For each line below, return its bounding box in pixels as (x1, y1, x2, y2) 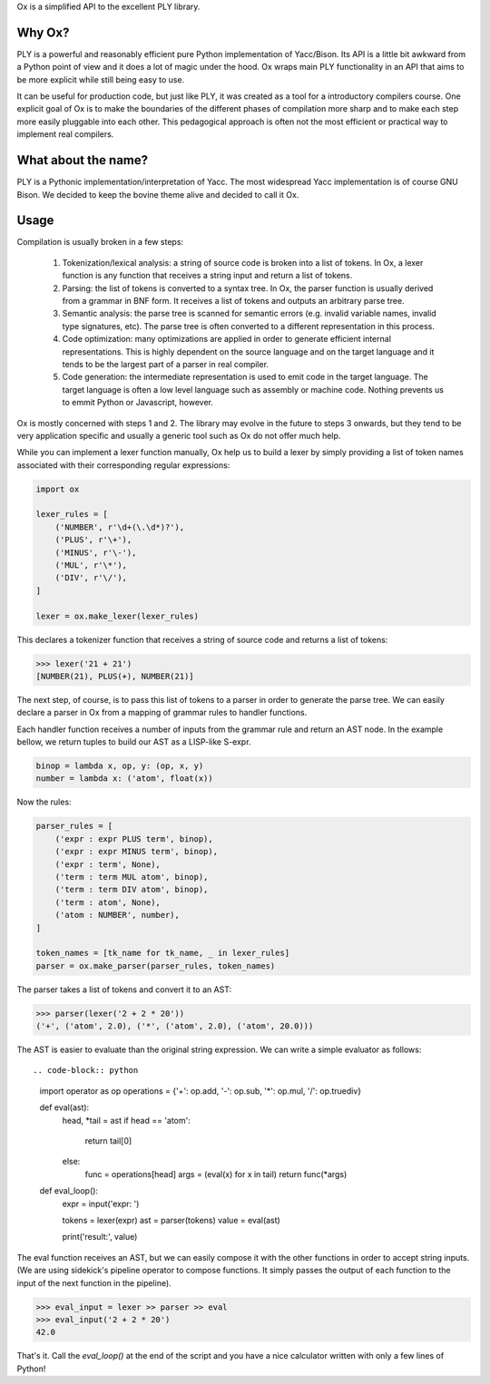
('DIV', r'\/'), (54, 572, 127, 583)
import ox (35, 483, 80, 494)
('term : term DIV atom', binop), (54, 884, 209, 895)
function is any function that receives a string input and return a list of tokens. (62, 270, 353, 281)
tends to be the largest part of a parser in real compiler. (62, 358, 269, 369)
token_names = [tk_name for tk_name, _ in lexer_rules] (35, 948, 290, 959)
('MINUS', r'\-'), (54, 547, 137, 558)
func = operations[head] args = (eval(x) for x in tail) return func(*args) (84, 1168, 348, 1179)
